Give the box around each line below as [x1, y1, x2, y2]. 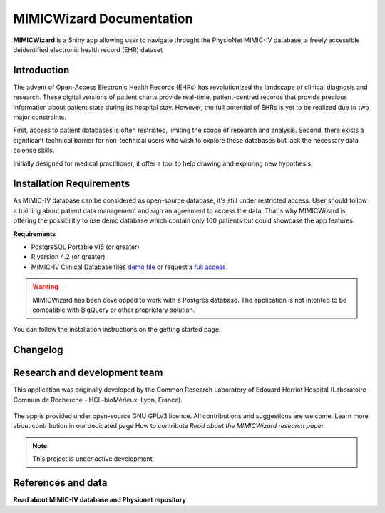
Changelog [13, 344, 63, 356]
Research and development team [13, 367, 163, 379]
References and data [13, 477, 108, 489]
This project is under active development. [32, 454, 155, 463]
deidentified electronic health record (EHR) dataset [13, 45, 163, 54]
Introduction [13, 64, 70, 76]
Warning [32, 283, 58, 291]
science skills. [13, 146, 55, 155]
